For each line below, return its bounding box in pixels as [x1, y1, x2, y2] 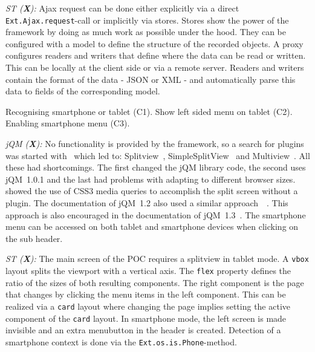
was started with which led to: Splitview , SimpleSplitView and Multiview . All [5, 149, 310, 161]
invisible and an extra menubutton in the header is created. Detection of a [5, 324, 281, 336]
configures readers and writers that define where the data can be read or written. [5, 49, 306, 62]
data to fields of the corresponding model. [5, 85, 160, 97]
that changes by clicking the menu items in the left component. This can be [5, 288, 286, 301]
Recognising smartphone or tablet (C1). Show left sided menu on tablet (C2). [5, 105, 293, 117]
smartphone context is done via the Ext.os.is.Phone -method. [5, 335, 237, 348]
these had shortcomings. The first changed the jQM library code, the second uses [5, 161, 306, 174]
